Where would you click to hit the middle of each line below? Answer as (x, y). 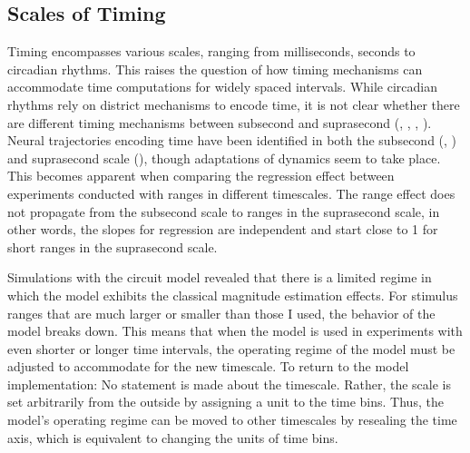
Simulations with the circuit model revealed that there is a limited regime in (220, 277)
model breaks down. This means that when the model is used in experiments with (235, 331)
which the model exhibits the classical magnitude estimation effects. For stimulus (233, 295)
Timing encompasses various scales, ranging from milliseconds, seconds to (211, 51)
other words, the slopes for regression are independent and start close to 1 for (223, 229)
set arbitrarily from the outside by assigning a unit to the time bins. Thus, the (225, 402)
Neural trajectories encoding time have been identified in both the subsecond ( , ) (232, 140)
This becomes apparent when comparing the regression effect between (201, 176)
